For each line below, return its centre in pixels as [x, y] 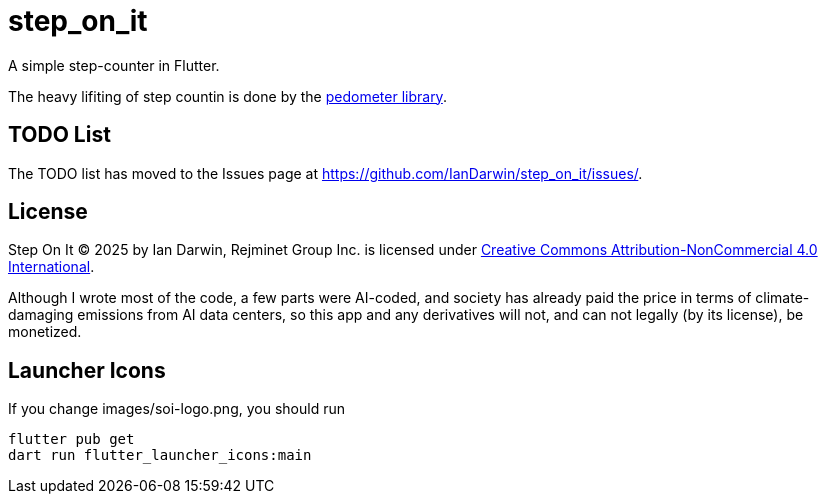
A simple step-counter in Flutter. [114, 65]
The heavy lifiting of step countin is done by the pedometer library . [227, 96]
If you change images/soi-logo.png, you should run [176, 409]
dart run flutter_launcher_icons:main [160, 455]
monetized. [45, 332]
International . [51, 267]
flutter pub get [71, 439]
